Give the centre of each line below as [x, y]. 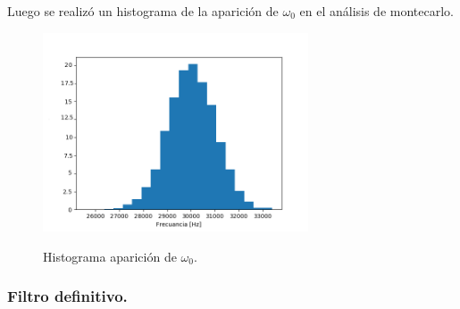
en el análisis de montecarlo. [376, 11]
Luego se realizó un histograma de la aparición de [143, 11]
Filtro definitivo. [67, 296]
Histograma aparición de [110, 256]
